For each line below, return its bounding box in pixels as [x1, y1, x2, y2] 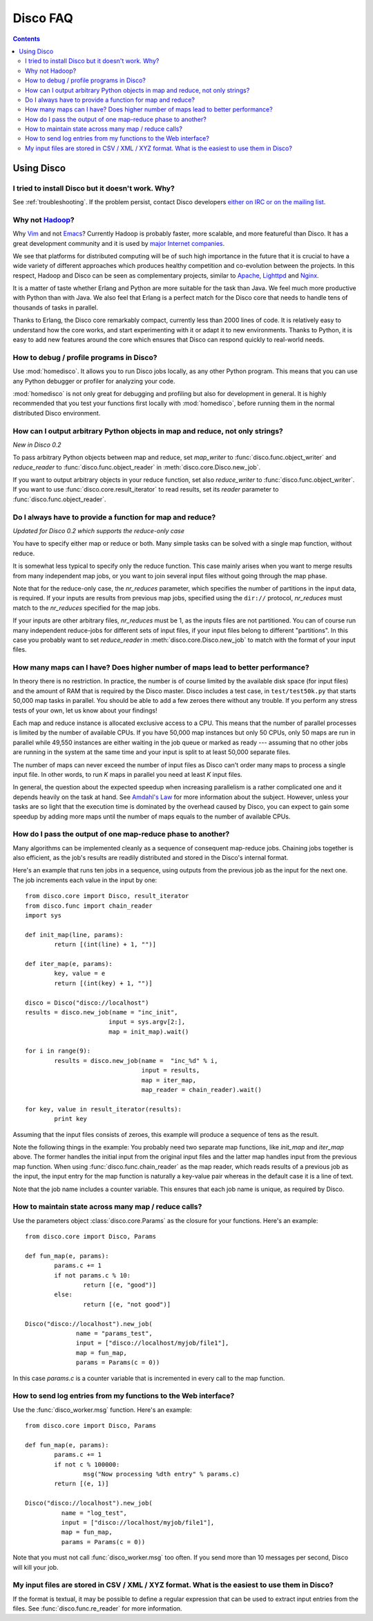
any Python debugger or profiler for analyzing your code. [12, 377, 175, 385]
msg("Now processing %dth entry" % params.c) [83, 1470, 240, 1478]
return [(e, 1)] [54, 1480, 109, 1488]
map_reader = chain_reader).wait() [141, 1086, 262, 1094]
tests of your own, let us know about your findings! [12, 706, 157, 715]
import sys [25, 911, 62, 919]
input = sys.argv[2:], [108, 1018, 186, 1026]
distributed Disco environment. [12, 409, 101, 417]
